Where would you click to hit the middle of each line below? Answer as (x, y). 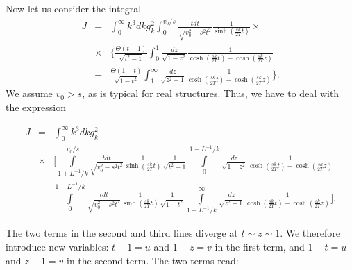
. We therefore (310, 233)
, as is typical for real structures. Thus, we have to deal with (211, 93)
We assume (29, 93)
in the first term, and (260, 246)
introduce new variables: (57, 246)
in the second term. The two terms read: (152, 260)
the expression (36, 107)
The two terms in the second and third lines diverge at (122, 233)
